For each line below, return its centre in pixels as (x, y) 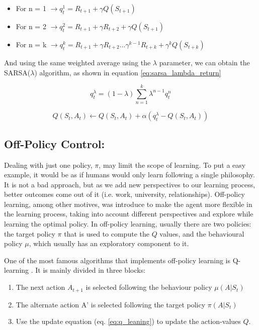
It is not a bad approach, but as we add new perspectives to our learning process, (130, 184)
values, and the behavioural (202, 233)
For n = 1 (31, 8)
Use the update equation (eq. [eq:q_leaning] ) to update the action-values (128, 321)
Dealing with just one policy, (48, 164)
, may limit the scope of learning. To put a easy (172, 164)
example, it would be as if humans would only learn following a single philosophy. (129, 175)
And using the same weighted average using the (77, 62)
